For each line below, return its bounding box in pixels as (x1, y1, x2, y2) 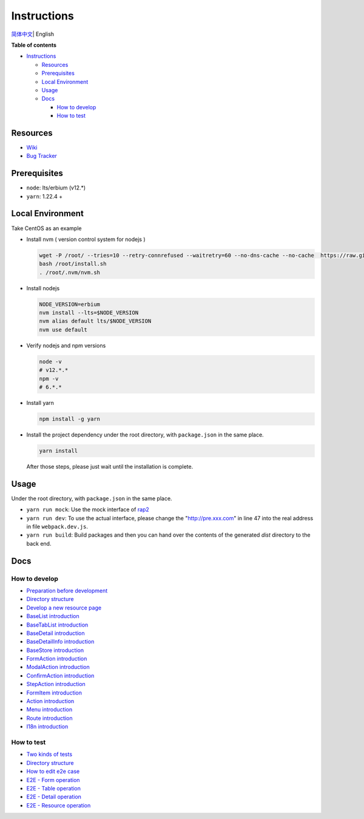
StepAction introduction (26, 681, 86, 688)
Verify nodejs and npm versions (26, 342, 106, 349)
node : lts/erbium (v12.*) (26, 184, 86, 191)
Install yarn (26, 399, 55, 406)
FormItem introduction (26, 689, 82, 696)
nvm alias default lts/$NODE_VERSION (39, 318, 152, 325)
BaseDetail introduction (26, 629, 85, 637)
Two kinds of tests (26, 750, 73, 758)
